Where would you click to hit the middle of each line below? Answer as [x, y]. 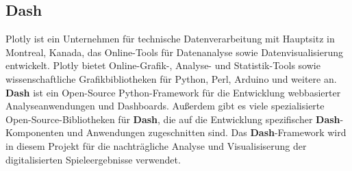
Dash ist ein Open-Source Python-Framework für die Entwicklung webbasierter [173, 92]
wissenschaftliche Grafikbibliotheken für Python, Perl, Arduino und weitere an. [171, 78]
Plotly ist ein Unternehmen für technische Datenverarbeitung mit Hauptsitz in [170, 39]
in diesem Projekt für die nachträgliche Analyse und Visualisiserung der [156, 145]
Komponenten [35, 132]
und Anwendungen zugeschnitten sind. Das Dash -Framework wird [206, 132]
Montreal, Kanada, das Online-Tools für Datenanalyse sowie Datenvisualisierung [174, 52]
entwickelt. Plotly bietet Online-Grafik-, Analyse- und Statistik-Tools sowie [163, 65]
